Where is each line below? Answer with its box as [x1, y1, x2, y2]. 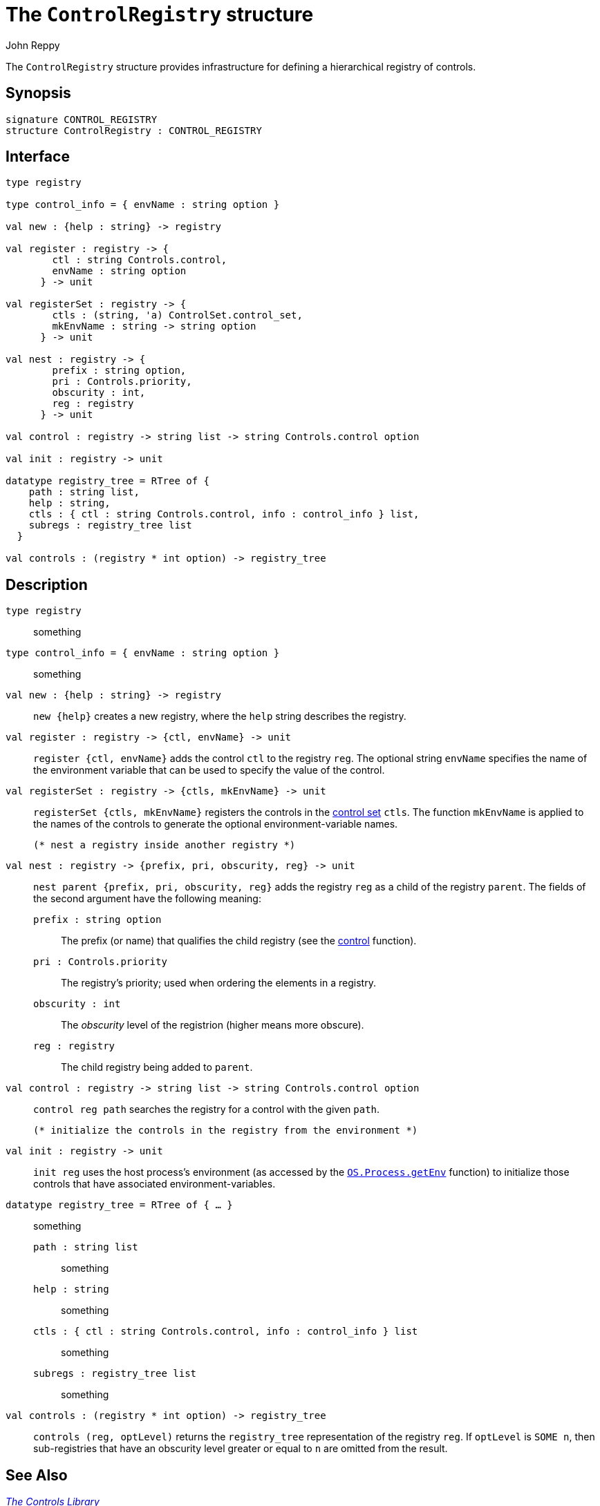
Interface [6, 148, 70, 166]
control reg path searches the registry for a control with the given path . [33, 1103, 380, 1116]
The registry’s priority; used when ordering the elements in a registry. [61, 977, 376, 989]
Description [6, 575, 88, 593]
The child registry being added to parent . [61, 1061, 253, 1074]
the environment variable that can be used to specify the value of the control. [33, 764, 385, 776]
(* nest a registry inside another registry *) [33, 839, 296, 851]
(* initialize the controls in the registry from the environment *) [33, 1125, 418, 1136]
